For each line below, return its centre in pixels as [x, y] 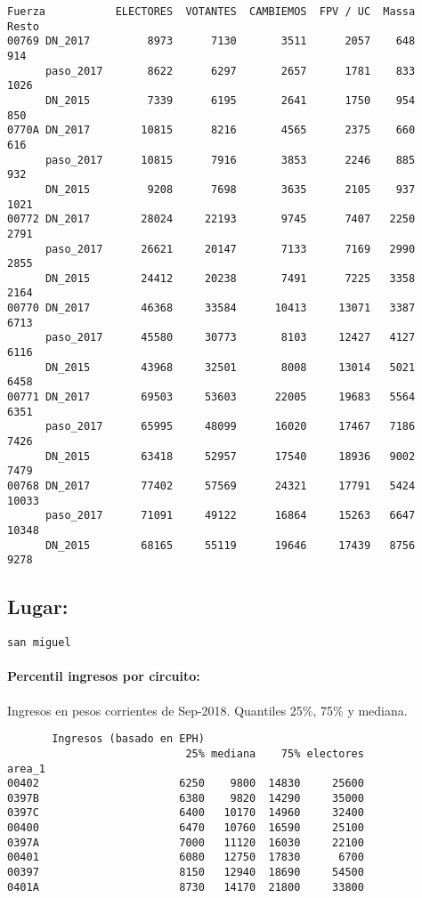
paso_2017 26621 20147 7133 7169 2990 [230, 249]
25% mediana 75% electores [275, 753]
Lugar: [38, 607]
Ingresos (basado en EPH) [128, 739]
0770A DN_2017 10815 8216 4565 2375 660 [211, 130]
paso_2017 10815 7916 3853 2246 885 [230, 160]
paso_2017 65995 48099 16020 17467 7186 [230, 427]
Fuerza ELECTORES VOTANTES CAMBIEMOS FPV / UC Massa [211, 12]
